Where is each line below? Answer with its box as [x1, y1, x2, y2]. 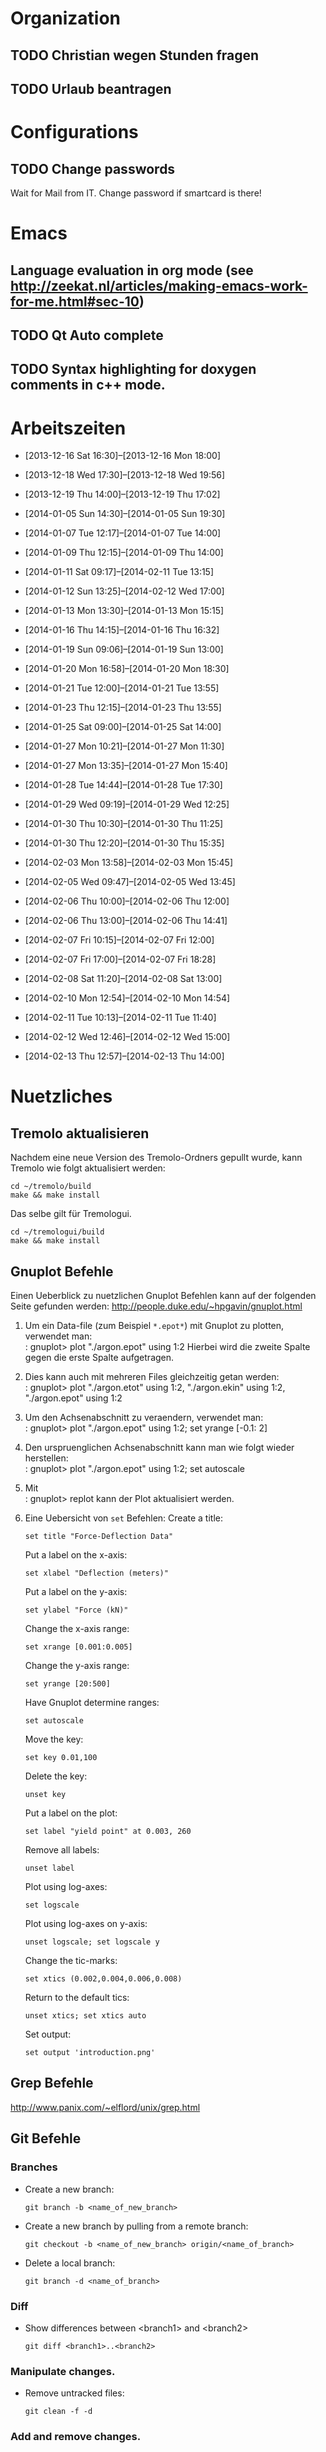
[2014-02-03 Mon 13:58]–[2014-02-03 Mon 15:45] [24, 857, 233, 869]
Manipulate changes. [10, 2364, 116, 2378]
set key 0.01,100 [24, 1753, 98, 1763]
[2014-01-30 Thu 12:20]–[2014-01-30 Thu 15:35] [24, 837, 225, 849]
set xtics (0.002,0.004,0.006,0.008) [24, 1974, 183, 1984]
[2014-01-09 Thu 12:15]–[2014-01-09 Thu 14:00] [24, 547, 224, 559]
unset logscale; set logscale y [24, 1937, 160, 1947]
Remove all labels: [24, 1844, 100, 1856]
